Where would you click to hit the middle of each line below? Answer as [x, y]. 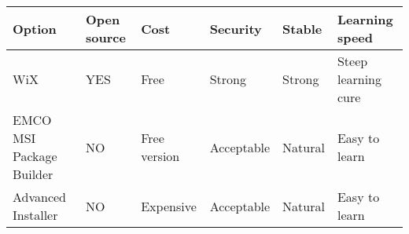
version [160, 156]
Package [35, 156]
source [106, 37]
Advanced [40, 197]
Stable [302, 28]
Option [35, 28]
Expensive [169, 206]
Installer [35, 215]
